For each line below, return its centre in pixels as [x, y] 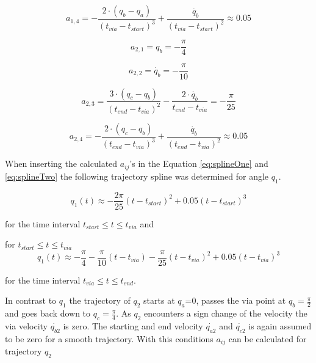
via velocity [26, 326]
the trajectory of [100, 300]
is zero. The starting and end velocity [133, 326]
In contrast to [31, 300]
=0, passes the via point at [235, 300]
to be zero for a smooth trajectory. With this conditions [109, 338]
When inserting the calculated [61, 163]
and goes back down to [48, 313]
